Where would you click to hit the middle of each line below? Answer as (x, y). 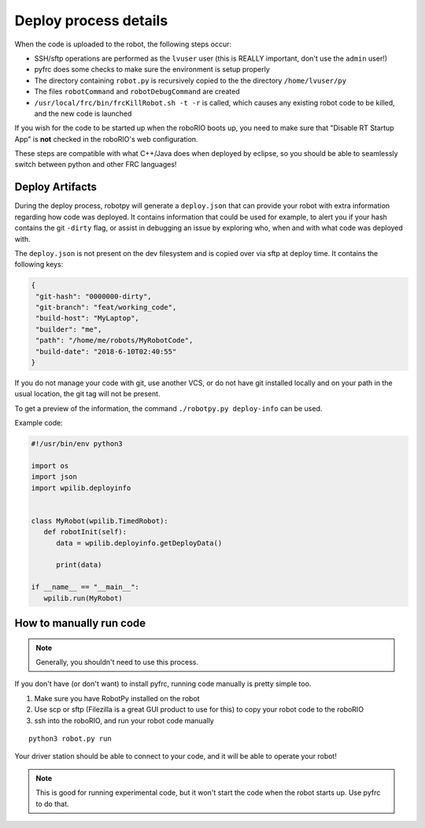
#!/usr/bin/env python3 (77, 444)
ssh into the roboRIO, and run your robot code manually (124, 720)
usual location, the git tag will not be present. (87, 394)
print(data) (79, 565)
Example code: (39, 423)
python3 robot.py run (70, 738)
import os (50, 466)
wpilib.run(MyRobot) (83, 598)
